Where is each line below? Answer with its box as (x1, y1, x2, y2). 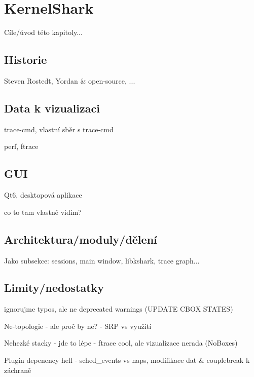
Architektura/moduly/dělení (4, 231, 157, 247)
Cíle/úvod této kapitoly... (4, 27, 83, 37)
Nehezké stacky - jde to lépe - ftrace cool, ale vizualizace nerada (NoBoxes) (4, 337, 238, 348)
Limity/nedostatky (4, 280, 104, 295)
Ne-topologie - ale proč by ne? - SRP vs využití (4, 320, 152, 331)
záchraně (4, 364, 31, 375)
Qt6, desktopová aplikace (4, 190, 82, 200)
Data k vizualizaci (4, 100, 100, 116)
